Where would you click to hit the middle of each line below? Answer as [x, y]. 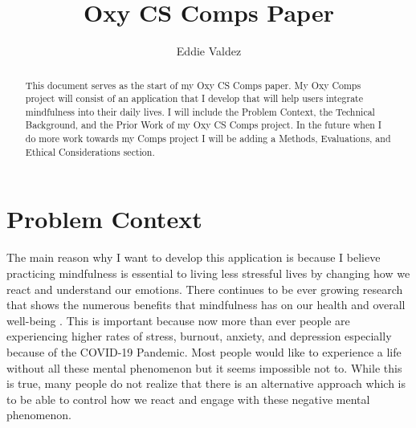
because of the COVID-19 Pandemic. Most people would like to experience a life [204, 351]
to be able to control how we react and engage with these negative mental [188, 399]
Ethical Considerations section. [90, 151]
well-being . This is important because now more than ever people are [178, 320]
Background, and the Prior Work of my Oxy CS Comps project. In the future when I [204, 125]
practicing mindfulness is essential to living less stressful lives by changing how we [208, 273]
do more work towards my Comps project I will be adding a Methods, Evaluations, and [208, 139]
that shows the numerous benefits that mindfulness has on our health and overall [206, 305]
